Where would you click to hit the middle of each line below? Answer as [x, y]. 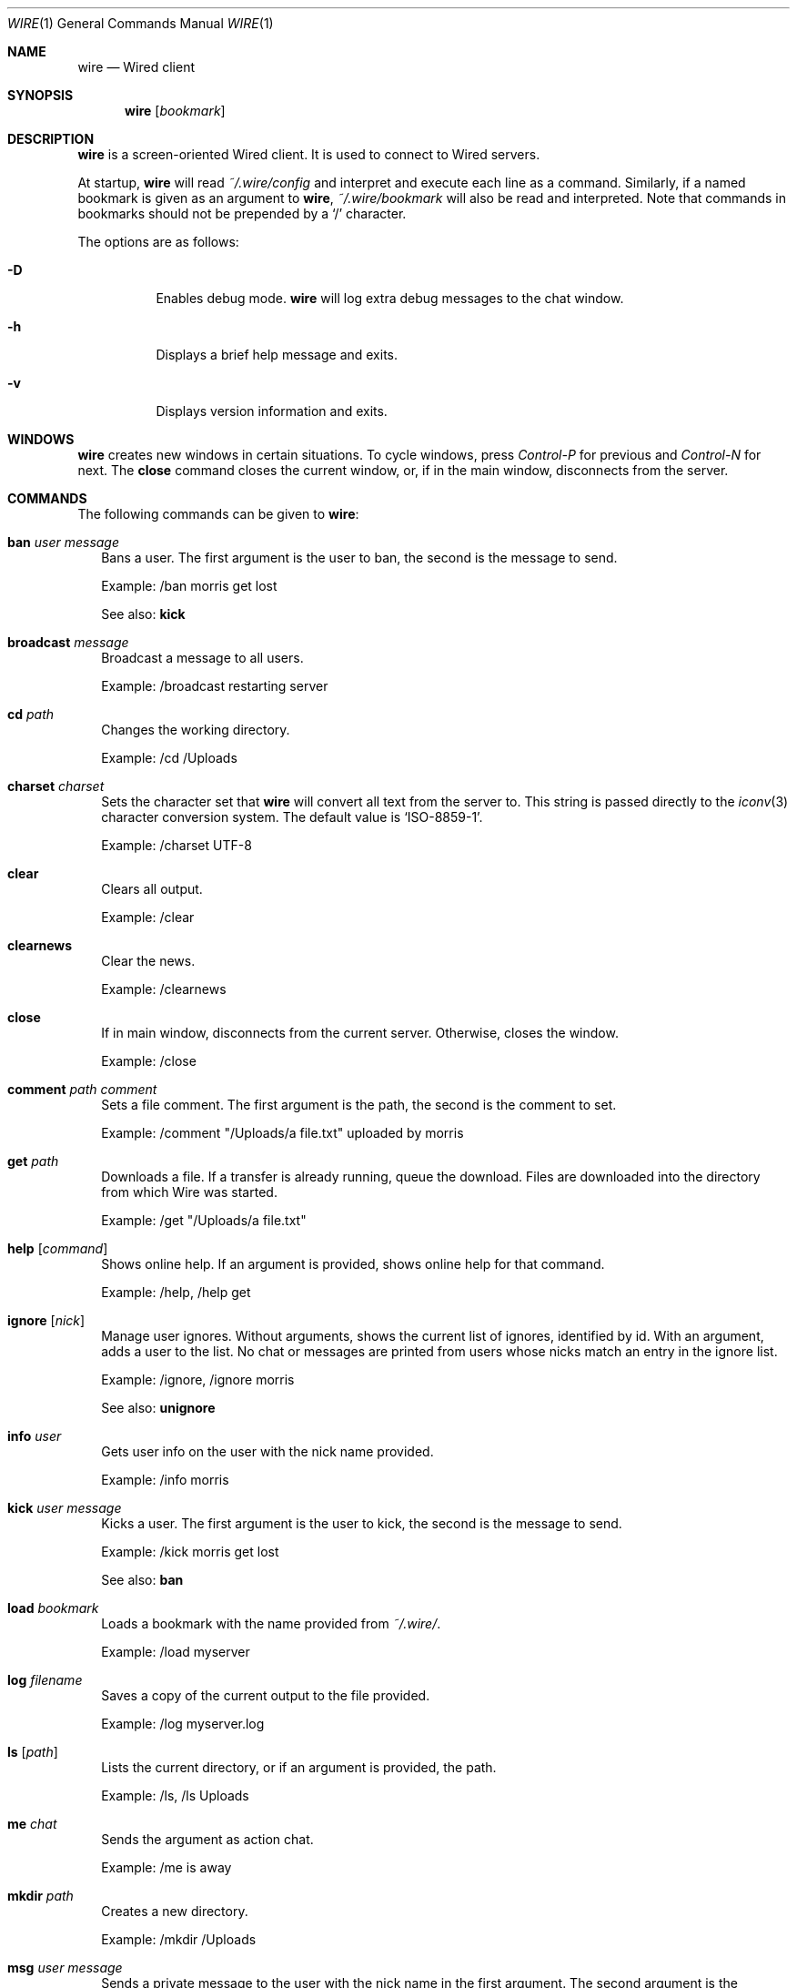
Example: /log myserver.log [183, 1724]
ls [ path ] [33, 1752]
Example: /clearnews [164, 989]
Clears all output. [152, 889]
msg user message [65, 1968]
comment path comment [82, 1089]
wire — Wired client [136, 67]
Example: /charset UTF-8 [177, 845]
